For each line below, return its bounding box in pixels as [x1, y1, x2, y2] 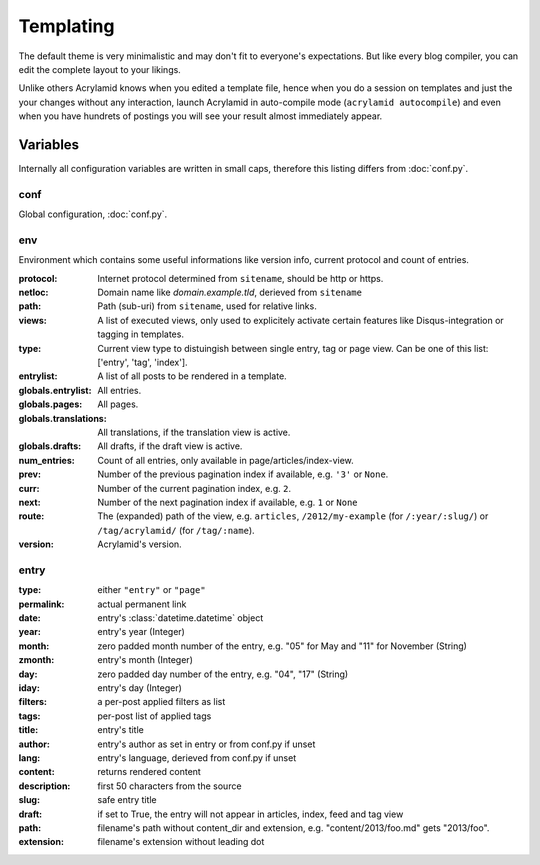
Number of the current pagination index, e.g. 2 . [97, 482, 292, 494]
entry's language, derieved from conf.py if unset [97, 751, 297, 764]
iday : [18, 681, 40, 694]
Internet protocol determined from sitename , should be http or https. [97, 272, 384, 284]
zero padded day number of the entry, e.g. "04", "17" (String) [97, 668, 349, 680]
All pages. [97, 398, 139, 410]
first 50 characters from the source [97, 780, 242, 792]
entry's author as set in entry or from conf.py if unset [97, 738, 316, 750]
